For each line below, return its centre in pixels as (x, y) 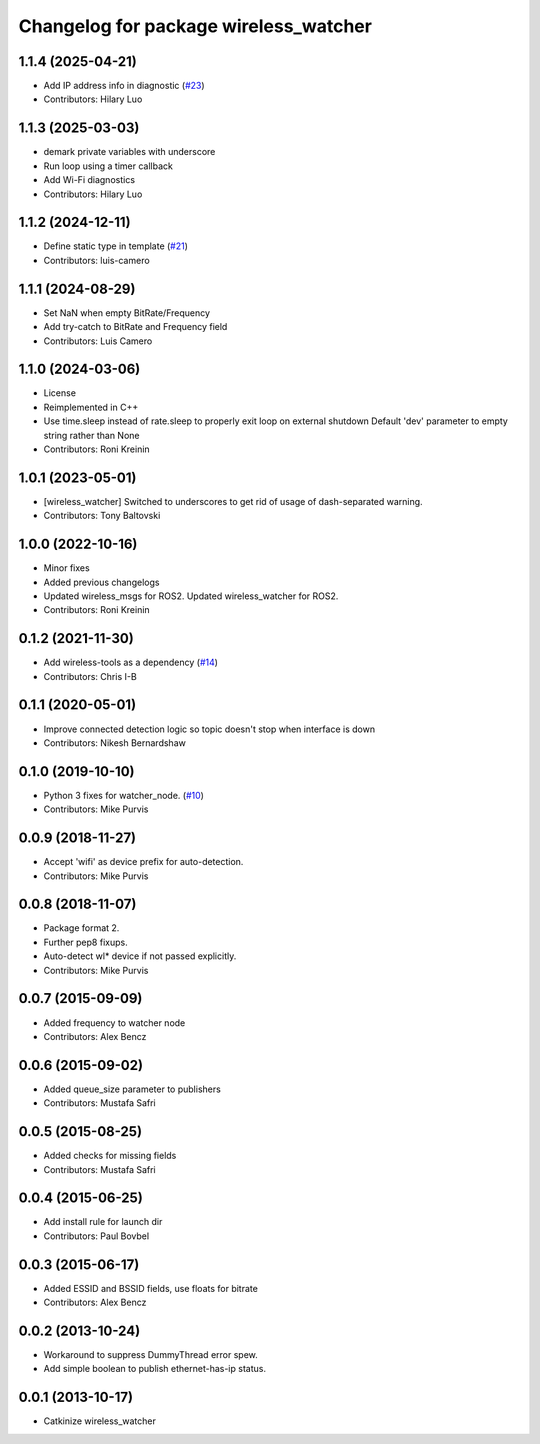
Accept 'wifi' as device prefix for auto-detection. (143, 862)
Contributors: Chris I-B (90, 676)
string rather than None (91, 435)
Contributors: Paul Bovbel (96, 1236)
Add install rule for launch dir (103, 1222)
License (60, 393)
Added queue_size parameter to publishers (132, 1089)
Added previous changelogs (101, 582)
